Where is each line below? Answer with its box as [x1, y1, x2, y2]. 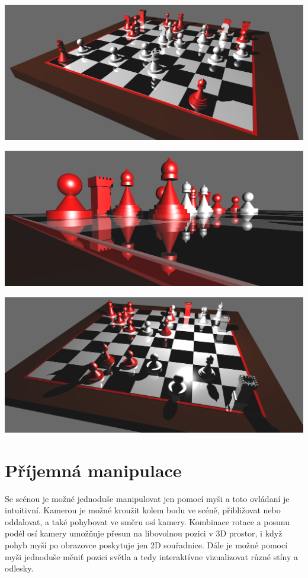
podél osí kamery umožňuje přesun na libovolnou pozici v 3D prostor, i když [5, 527, 283, 539]
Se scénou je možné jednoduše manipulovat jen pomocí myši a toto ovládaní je [5, 492, 290, 504]
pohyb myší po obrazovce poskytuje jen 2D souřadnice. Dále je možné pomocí [5, 538, 288, 551]
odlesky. [5, 562, 34, 574]
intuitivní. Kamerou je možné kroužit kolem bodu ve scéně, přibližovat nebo [5, 504, 281, 516]
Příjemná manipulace [5, 458, 182, 482]
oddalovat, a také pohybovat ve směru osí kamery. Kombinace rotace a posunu [5, 515, 290, 528]
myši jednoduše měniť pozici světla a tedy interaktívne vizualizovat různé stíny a [5, 550, 299, 563]
